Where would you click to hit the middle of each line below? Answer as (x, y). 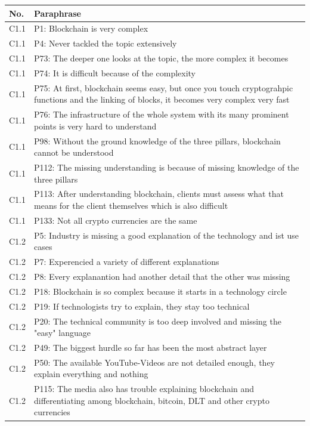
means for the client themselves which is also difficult (131, 206)
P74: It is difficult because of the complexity (115, 72)
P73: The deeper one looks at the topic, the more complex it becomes (161, 58)
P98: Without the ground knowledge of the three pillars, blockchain (157, 141)
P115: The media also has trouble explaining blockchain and (144, 389)
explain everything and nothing (91, 374)
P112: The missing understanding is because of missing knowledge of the (167, 167)
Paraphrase (58, 13)
